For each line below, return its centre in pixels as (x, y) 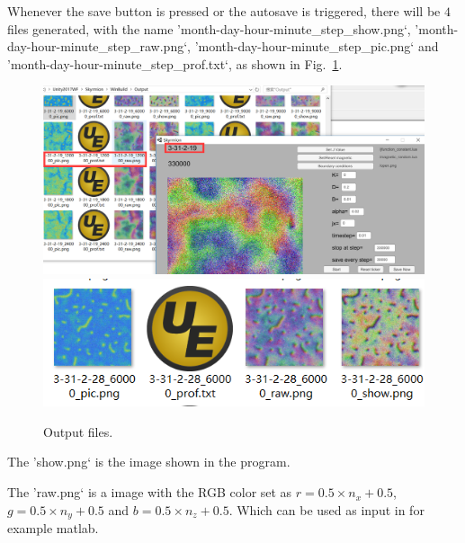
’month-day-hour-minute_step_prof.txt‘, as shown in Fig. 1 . (175, 63)
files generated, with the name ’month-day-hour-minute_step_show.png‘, (209, 28)
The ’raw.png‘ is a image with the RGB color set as (150, 492)
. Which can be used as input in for (326, 509)
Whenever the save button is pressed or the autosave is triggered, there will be (224, 11)
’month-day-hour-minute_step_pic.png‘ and (317, 46)
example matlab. (53, 528)
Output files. (78, 431)
